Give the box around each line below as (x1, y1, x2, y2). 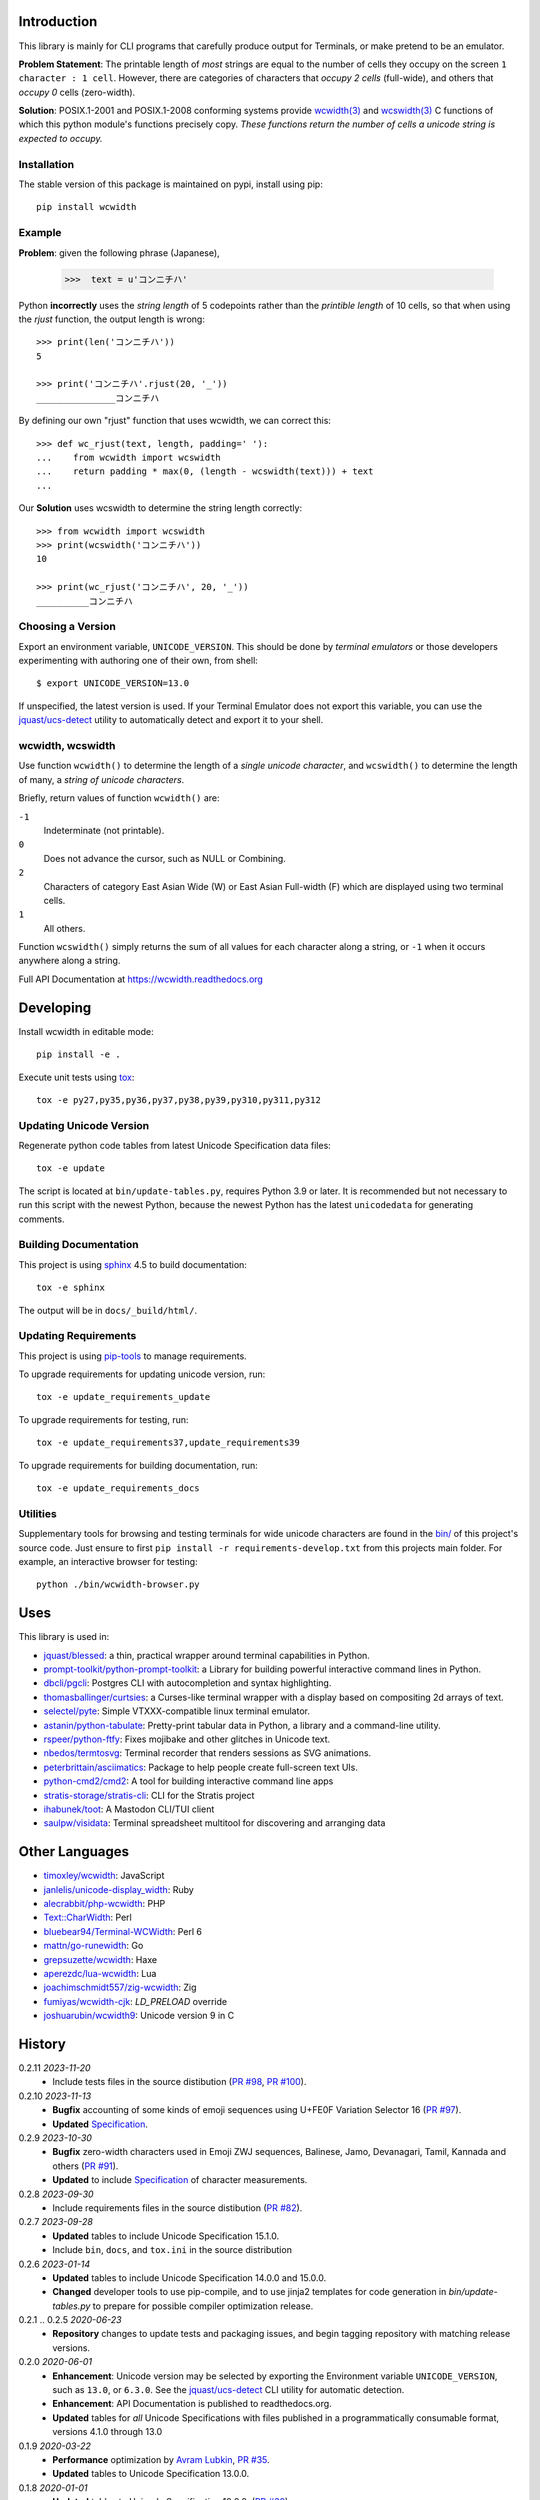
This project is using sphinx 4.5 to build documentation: (18, 1258, 247, 1270)
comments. (18, 1213, 65, 1225)
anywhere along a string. (18, 955, 121, 967)
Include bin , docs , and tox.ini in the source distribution (52, 2244, 292, 2256)
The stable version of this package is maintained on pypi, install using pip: (18, 178, 324, 190)
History (18, 2035, 67, 2052)
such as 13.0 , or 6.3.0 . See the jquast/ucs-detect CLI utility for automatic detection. (52, 2384, 405, 2396)
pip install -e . (36, 1049, 121, 1060)
